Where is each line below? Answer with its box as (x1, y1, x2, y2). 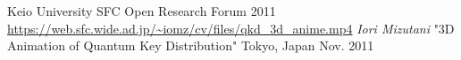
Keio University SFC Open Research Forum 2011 (7, 2, 276, 19)
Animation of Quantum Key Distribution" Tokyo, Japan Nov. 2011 (7, 36, 374, 55)
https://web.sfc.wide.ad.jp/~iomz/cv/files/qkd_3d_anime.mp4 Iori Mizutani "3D (7, 19, 455, 37)
